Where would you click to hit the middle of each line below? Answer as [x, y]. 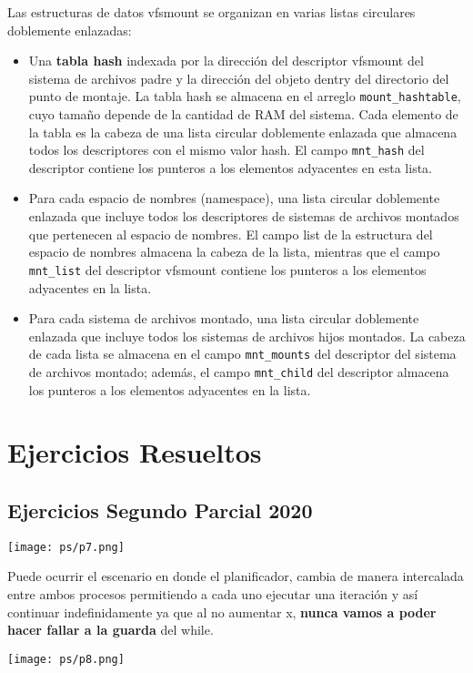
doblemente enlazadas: [70, 30]
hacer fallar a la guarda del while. [111, 630]
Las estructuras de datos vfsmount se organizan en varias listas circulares [211, 12]
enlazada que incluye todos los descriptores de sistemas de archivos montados [244, 216]
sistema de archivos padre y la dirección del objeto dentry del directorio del [239, 78]
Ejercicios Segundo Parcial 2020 [160, 510]
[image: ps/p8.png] [66, 659]
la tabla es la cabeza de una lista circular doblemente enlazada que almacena [243, 132]
